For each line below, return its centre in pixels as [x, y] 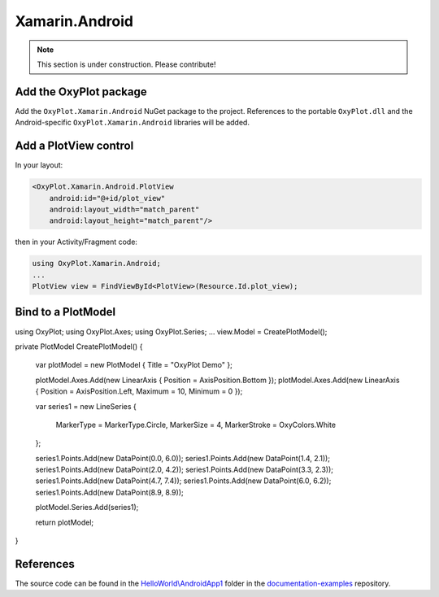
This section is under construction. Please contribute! [126, 64]
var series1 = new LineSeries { [86, 406]
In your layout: [39, 165]
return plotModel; [65, 522]
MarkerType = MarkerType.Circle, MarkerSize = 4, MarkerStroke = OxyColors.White [196, 425]
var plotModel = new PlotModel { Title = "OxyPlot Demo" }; [134, 365]
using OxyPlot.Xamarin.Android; [97, 264]
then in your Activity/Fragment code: [76, 242]
